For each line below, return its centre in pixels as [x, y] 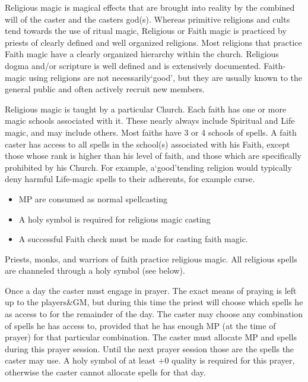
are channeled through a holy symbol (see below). [95, 270]
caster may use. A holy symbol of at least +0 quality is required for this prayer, [150, 360]
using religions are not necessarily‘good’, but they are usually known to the [166, 77]
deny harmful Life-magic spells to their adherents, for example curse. [130, 179]
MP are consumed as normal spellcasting [93, 198]
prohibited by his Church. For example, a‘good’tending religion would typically [148, 167]
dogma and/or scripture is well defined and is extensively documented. [133, 65]
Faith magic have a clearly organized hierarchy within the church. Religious [142, 54]
